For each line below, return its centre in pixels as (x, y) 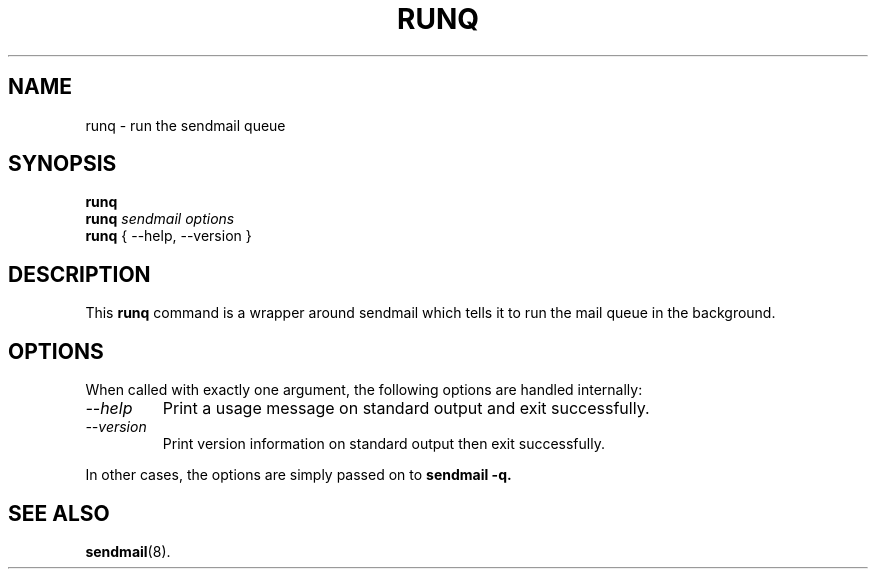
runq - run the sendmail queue (185, 125)
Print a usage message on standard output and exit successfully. (406, 408)
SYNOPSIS (62, 164)
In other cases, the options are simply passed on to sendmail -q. (298, 475)
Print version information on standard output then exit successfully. (383, 444)
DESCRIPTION (79, 274)
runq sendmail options (160, 219)
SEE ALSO (59, 513)
